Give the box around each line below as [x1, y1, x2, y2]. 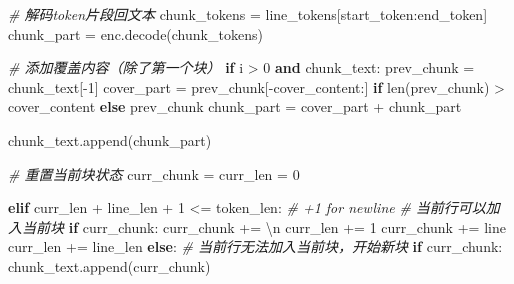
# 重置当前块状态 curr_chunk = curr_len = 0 [8, 163, 300, 184]
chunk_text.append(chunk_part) [8, 129, 212, 150]
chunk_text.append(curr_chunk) [8, 255, 211, 276]
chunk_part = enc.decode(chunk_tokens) [8, 23, 263, 44]
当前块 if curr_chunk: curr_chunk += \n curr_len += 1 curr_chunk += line [21, 216, 506, 237]
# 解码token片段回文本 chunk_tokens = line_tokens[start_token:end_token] [8, 4, 488, 24]
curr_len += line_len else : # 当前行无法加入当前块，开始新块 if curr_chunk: [8, 236, 503, 257]
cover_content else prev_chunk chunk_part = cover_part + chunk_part [8, 96, 462, 117]
